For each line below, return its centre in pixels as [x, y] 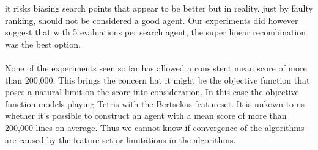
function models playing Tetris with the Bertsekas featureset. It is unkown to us [155, 103]
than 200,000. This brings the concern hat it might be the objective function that [157, 80]
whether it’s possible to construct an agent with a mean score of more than [146, 116]
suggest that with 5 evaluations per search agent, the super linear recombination [156, 32]
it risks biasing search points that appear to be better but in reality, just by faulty [159, 8]
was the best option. [43, 44]
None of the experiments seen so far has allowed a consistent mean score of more [156, 67]
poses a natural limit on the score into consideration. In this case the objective [152, 92]
